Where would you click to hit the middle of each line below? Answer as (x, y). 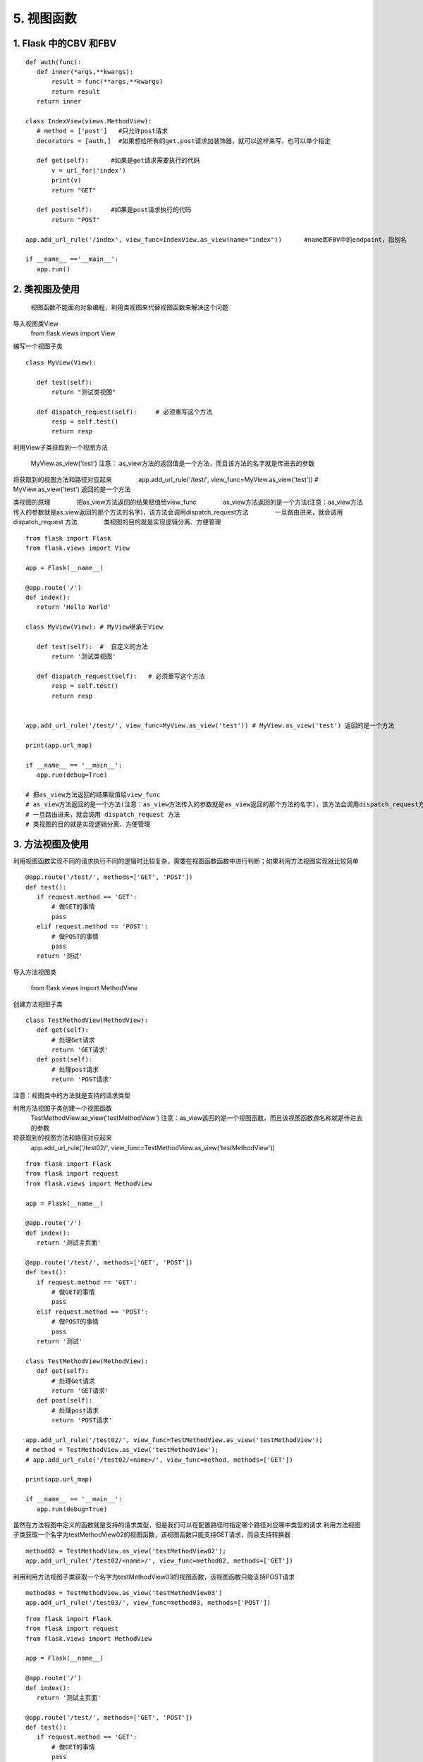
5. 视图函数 (45, 18)
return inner (59, 101)
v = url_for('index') (89, 170)
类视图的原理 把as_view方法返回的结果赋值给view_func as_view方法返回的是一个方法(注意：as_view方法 (188, 502)
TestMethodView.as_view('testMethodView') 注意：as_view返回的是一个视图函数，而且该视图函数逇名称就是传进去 (197, 1118)
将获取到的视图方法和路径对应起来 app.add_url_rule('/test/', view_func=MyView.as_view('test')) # (166, 479)
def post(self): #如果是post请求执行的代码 (114, 210)
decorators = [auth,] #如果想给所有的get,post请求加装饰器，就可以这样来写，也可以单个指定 (184, 141)
